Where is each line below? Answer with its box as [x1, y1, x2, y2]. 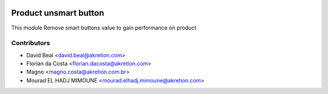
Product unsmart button [11, 8, 104, 18]
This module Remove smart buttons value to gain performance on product [11, 24, 197, 31]
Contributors [11, 39, 50, 48]
